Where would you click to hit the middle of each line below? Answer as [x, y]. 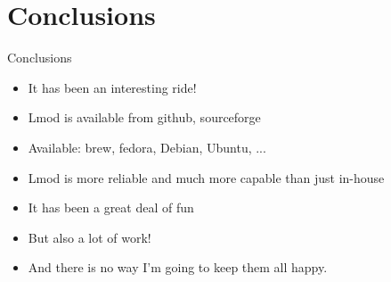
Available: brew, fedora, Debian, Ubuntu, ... [147, 147]
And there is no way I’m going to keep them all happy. [178, 267]
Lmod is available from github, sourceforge [144, 117]
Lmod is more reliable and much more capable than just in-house [206, 177]
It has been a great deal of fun [111, 207]
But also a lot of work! [90, 237]
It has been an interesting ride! [112, 87]
